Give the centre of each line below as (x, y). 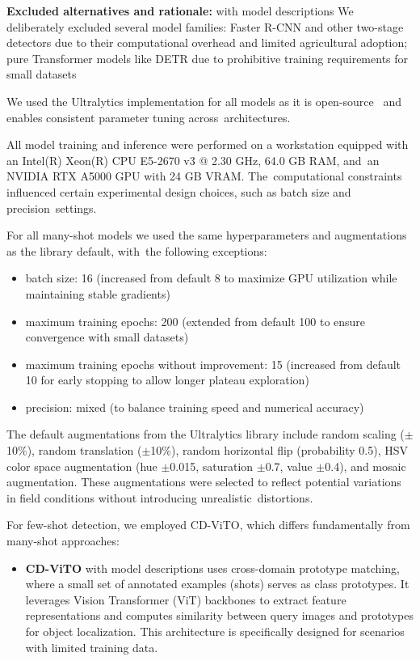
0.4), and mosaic (365, 466)
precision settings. (52, 208)
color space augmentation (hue (82, 466)
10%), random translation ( (74, 450)
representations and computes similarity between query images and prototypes (219, 615)
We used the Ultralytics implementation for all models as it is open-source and (204, 101)
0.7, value (289, 466)
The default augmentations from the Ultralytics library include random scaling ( (206, 434)
